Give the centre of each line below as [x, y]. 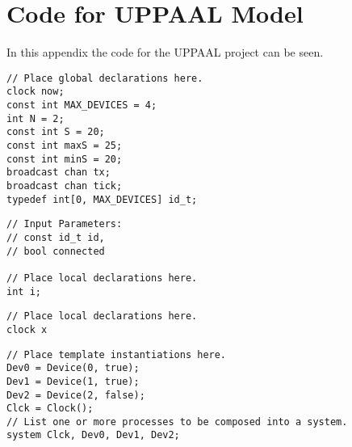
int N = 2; [36, 118]
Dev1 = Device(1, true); [73, 381]
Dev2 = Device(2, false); [76, 395]
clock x [27, 329]
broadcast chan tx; [59, 173]
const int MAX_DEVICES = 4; [82, 105]
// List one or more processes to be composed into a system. [177, 422]
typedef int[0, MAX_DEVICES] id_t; [102, 199]
